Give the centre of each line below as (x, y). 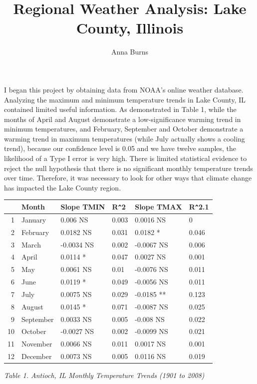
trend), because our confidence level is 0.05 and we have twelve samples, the (120, 148)
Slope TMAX (158, 206)
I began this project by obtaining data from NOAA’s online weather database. (124, 89)
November (37, 344)
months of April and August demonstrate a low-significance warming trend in (123, 119)
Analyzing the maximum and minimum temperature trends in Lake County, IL (125, 99)
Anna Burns (130, 52)
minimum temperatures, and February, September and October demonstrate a (124, 129)
